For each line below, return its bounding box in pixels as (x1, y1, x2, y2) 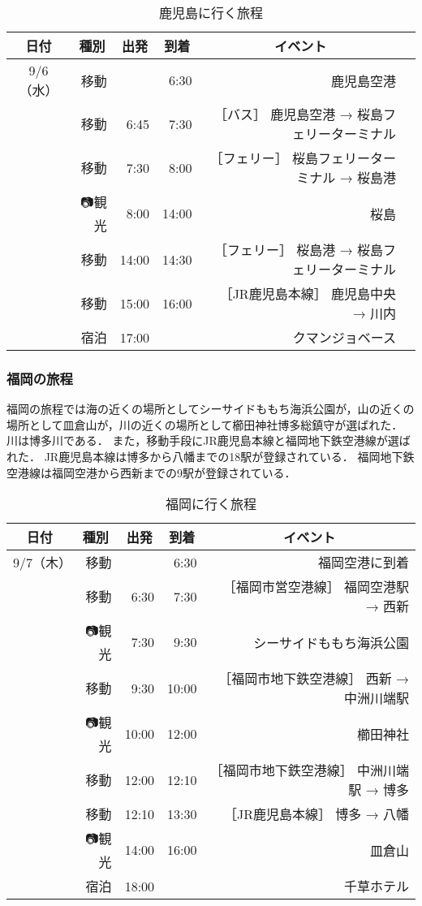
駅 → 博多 (348, 780, 409, 800)
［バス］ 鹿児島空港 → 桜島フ (213, 105, 396, 123)
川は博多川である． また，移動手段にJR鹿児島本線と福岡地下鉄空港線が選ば (6, 432, 411, 449)
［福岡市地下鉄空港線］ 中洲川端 (209, 761, 409, 780)
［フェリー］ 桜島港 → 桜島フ (213, 240, 396, 259)
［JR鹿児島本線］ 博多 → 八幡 (224, 805, 409, 824)
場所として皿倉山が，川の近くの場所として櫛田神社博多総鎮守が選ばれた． (6, 416, 403, 433)
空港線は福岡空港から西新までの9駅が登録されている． (6, 464, 296, 481)
